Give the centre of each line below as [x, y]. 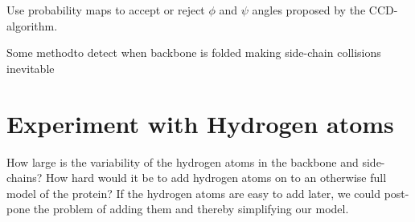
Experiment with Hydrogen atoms [200, 123]
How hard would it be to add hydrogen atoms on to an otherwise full [216, 178]
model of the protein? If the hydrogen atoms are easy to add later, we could [194, 193]
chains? [25, 178]
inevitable [31, 68]
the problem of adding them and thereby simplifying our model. [191, 209]
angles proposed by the [309, 10]
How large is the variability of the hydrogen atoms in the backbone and [183, 161]
